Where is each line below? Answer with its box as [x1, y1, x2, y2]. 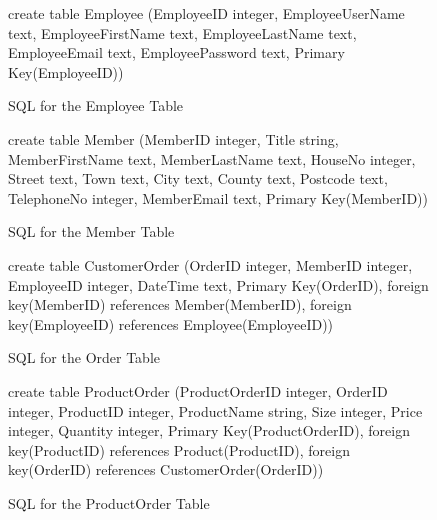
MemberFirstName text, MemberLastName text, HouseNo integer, [8, 148, 416, 169]
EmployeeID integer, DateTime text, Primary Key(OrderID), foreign [8, 274, 429, 295]
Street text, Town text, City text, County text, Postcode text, [8, 168, 388, 189]
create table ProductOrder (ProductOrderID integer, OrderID [8, 380, 388, 401]
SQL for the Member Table [8, 221, 175, 242]
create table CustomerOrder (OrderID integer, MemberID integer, [8, 254, 413, 275]
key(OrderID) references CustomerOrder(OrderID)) [8, 459, 324, 480]
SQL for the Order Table [8, 347, 160, 368]
